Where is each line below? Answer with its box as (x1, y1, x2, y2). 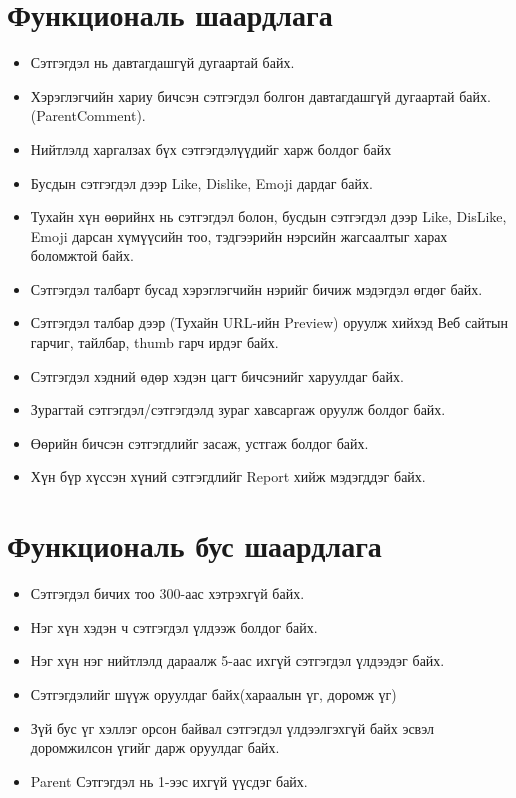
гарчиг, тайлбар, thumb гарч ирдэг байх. (30, 332, 279, 353)
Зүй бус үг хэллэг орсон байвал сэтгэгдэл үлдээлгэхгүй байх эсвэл (30, 717, 434, 738)
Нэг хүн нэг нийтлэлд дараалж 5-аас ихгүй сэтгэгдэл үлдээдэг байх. (30, 650, 445, 671)
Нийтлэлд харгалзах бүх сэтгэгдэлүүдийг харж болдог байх (30, 138, 392, 159)
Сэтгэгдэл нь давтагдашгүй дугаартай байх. (30, 52, 295, 73)
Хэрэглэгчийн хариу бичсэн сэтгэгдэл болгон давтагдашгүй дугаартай (30, 85, 455, 106)
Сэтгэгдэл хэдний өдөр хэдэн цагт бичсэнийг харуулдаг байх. (30, 365, 404, 386)
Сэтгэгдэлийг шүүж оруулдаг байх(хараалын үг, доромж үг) (30, 683, 397, 704)
